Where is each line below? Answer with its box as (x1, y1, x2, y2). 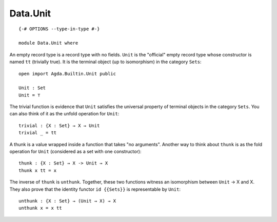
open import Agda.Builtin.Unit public (18, 71, 116, 76)
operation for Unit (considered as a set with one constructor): (9, 149, 142, 155)
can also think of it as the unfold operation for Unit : (9, 111, 120, 117)
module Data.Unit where (18, 40, 78, 46)
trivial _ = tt (18, 130, 57, 136)
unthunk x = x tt (18, 205, 62, 211)
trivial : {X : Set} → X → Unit (18, 123, 100, 128)
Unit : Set (18, 85, 46, 91)
